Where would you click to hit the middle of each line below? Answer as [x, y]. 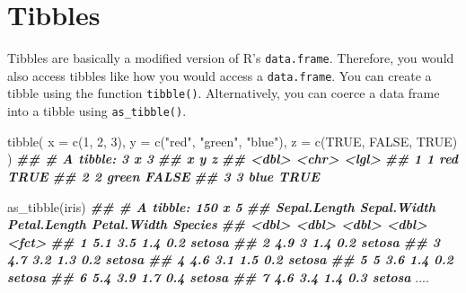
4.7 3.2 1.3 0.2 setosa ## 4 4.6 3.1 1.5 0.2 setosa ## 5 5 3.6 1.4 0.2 [230, 259]
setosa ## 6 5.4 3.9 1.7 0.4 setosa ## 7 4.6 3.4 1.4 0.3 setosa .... [218, 276]
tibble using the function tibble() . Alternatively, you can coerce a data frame [224, 93]
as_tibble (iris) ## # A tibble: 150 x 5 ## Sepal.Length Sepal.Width [222, 206]
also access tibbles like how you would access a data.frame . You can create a [220, 75]
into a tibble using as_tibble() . [97, 111]
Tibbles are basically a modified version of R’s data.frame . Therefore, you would [231, 58]
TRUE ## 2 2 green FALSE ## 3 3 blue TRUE [163, 176]
